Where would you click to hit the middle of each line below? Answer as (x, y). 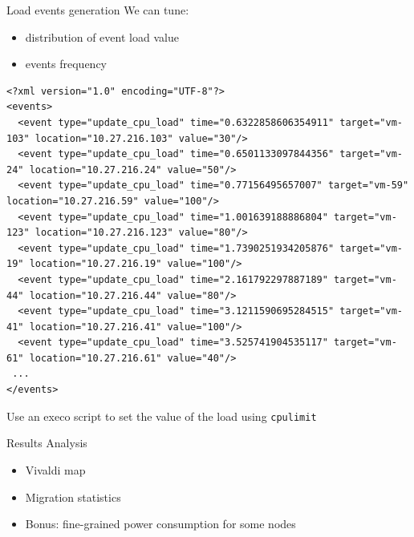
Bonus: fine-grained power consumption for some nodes (160, 524)
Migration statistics (73, 497)
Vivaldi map (55, 469)
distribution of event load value (102, 36)
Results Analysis (47, 443)
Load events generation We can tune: (98, 10)
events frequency (66, 64)
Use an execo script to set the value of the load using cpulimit (162, 416)
